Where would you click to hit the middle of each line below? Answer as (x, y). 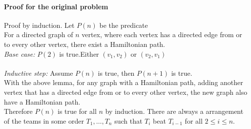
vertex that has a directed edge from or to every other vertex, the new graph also (126, 92)
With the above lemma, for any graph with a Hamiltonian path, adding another (124, 82)
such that (128, 120)
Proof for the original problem (56, 6)
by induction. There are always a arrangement (174, 111)
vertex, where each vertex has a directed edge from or (162, 34)
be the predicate (124, 25)
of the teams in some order (44, 120)
